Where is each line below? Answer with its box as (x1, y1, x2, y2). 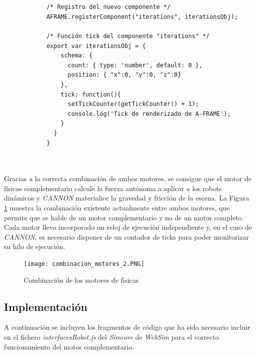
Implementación (4, 299, 88, 314)
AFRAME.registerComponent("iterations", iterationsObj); (46, 13, 238, 20)
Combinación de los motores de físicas (24, 274, 139, 285)
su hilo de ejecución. (4, 241, 65, 252)
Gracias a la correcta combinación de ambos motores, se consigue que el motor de (4, 173, 252, 184)
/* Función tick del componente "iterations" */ (46, 32, 210, 40)
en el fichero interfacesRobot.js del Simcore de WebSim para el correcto (4, 332, 219, 342)
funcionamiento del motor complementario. (4, 341, 134, 352)
